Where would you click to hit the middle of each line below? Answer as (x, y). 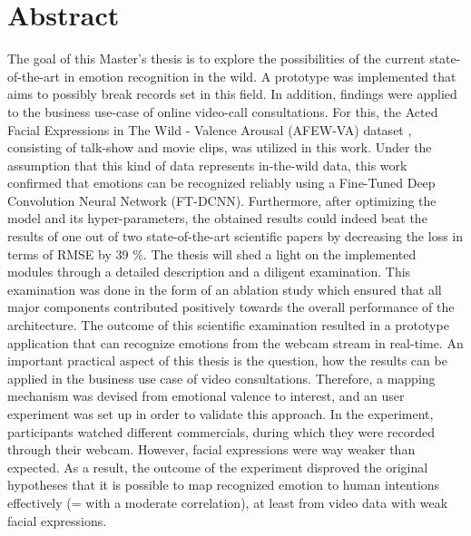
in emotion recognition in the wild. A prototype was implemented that (260, 76)
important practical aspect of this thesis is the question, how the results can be (227, 361)
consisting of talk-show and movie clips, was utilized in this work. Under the (220, 147)
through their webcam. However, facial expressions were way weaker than (211, 449)
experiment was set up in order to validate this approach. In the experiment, (221, 414)
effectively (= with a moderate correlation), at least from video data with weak (228, 502)
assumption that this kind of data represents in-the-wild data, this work (207, 165)
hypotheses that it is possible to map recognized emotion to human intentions (224, 485)
